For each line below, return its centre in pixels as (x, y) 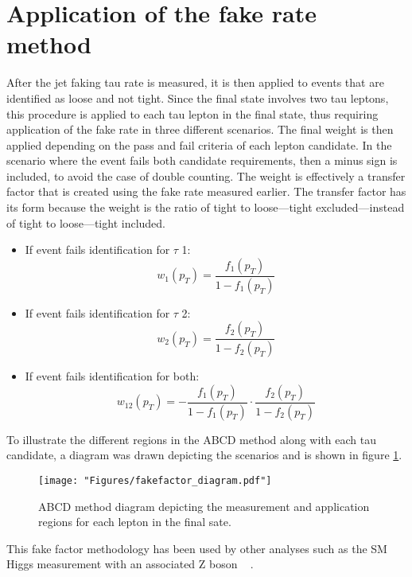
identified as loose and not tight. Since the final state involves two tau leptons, (198, 97)
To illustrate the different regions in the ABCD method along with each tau (191, 439)
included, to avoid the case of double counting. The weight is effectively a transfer (206, 175)
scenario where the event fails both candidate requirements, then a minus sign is (202, 160)
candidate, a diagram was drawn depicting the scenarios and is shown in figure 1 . (204, 455)
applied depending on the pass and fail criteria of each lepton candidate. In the (199, 144)
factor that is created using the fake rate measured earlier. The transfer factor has (206, 191)
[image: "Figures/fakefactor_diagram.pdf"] (155, 480)
